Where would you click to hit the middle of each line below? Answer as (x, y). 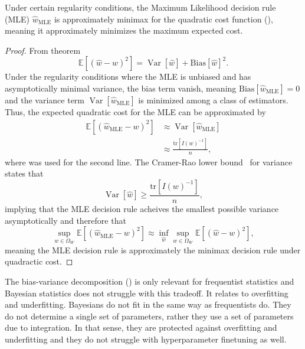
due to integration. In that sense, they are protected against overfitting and (141, 327)
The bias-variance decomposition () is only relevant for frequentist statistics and (150, 281)
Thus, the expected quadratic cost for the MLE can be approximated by (135, 111)
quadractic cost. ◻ (39, 261)
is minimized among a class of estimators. (213, 100)
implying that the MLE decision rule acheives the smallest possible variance (142, 208)
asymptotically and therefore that (65, 220)
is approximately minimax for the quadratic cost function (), (163, 19)
